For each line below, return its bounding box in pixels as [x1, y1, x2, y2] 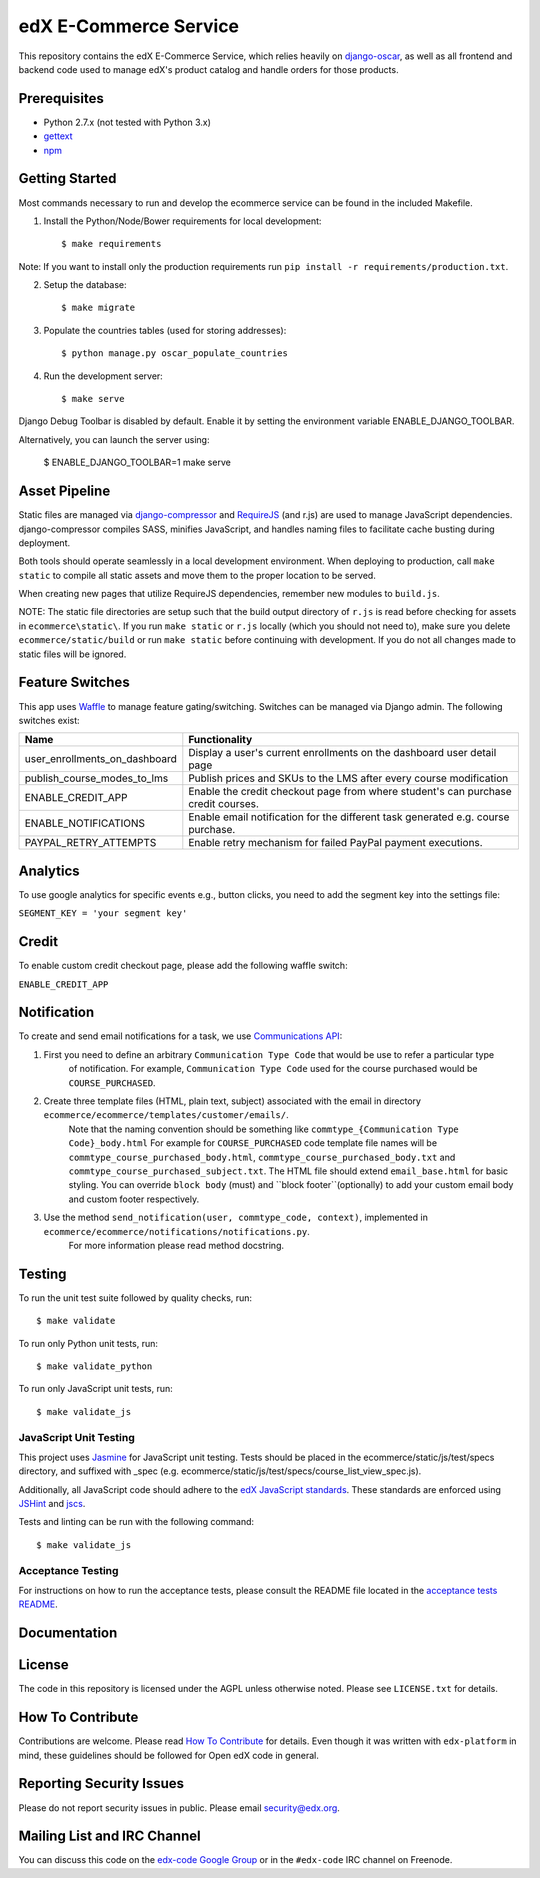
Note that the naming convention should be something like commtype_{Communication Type [68, 1123, 459, 1135]
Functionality [188, 733, 253, 747]
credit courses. [188, 797, 260, 811]
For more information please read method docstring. [68, 1239, 285, 1251]
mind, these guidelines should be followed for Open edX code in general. [18, 1749, 320, 1761]
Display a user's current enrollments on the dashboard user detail [188, 746, 497, 760]
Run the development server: [43, 370, 164, 382]
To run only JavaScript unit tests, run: [18, 1383, 174, 1395]
